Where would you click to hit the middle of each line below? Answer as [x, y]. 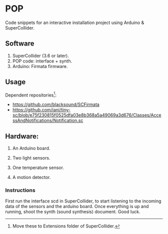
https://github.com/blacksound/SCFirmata [56, 104]
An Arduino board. [31, 148]
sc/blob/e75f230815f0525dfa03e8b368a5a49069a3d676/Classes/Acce [87, 115]
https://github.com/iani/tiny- [41, 110]
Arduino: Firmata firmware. [40, 66]
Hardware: [22, 136]
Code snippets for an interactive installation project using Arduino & [75, 22]
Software [20, 44]
